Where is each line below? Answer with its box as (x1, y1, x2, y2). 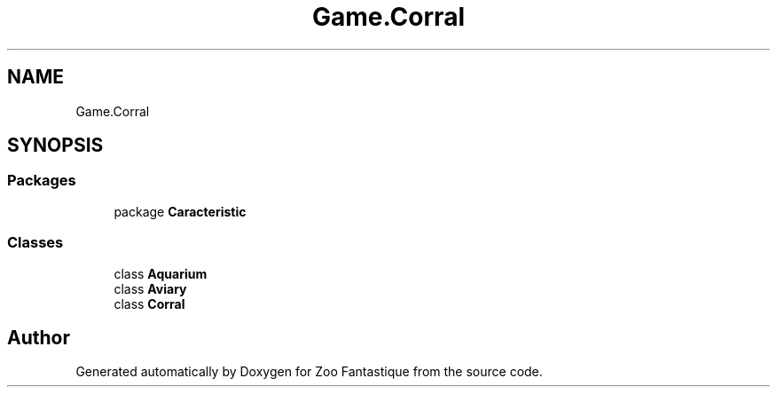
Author (7, 326, 70, 349)
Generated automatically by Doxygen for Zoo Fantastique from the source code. (75, 364, 543, 380)
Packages (7, 171, 76, 190)
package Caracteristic (114, 203, 247, 219)
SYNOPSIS (7, 134, 104, 157)
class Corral (114, 295, 185, 311)
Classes (7, 233, 64, 252)
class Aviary (114, 280, 187, 296)
